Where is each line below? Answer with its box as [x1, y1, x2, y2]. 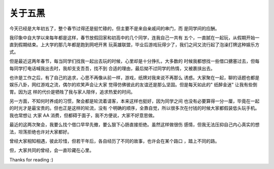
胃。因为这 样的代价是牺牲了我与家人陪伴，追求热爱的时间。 [9, 89, 135, 95]
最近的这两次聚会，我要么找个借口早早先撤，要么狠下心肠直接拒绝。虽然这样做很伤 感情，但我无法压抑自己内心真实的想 [9, 122, 260, 128]
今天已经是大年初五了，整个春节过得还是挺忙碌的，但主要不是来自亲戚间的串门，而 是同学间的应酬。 [9, 25, 220, 31]
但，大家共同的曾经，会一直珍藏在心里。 [9, 147, 94, 153]
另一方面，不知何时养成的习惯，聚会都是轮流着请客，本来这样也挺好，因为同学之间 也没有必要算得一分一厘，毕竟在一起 [9, 98, 260, 104]
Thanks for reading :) [9, 156, 53, 162]
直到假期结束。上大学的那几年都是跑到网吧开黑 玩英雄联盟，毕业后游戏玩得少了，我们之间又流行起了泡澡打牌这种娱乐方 [9, 42, 260, 48]
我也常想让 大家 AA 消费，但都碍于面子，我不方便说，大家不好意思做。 [9, 112, 157, 118]
